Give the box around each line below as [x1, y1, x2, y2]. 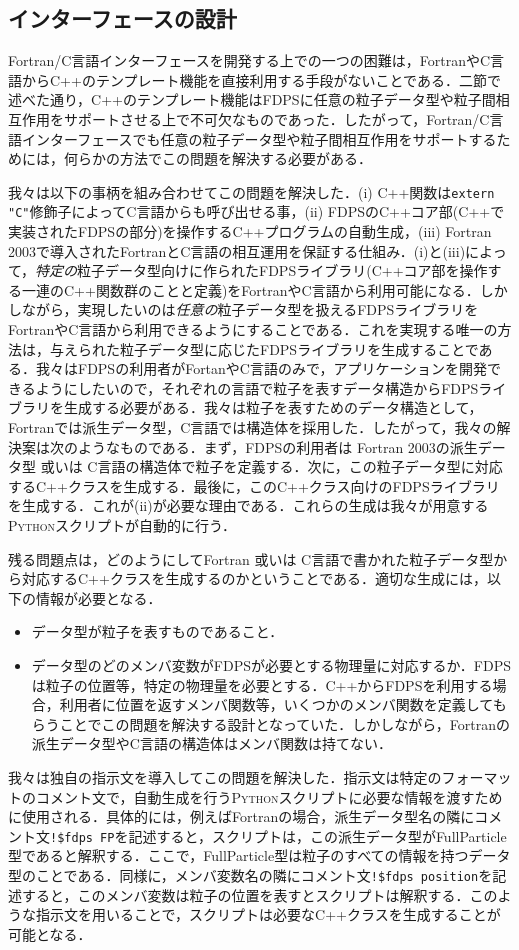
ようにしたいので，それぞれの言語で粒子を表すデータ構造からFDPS [35, 377, 479, 398]
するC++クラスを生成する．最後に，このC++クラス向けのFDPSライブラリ [8, 475, 500, 496]
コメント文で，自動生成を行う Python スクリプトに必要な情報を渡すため [35, 786, 503, 807]
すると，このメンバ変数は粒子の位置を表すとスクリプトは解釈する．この [21, 884, 498, 905]
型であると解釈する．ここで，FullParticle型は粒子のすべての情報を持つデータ [8, 845, 511, 866]
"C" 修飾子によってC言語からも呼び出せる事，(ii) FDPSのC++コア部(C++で [8, 201, 505, 222]
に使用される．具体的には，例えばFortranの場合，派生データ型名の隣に [8, 806, 475, 827]
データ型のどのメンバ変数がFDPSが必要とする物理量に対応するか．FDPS [31, 654, 511, 675]
